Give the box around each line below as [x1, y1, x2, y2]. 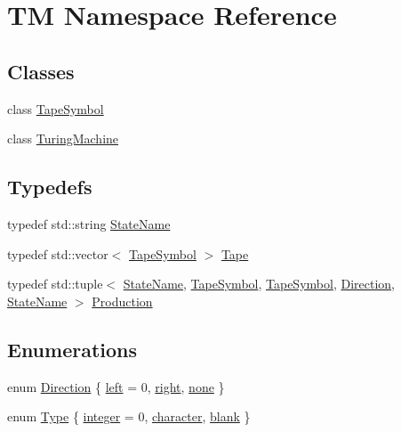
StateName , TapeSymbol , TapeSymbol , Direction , [123, 274, 395, 293]
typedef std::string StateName [7, 214, 171, 232]
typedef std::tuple [7, 274, 103, 293]
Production [92, 291, 153, 310]
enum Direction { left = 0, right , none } [7, 377, 225, 395]
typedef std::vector [7, 244, 108, 263]
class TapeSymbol [7, 99, 104, 118]
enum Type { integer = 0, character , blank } [7, 407, 251, 426]
